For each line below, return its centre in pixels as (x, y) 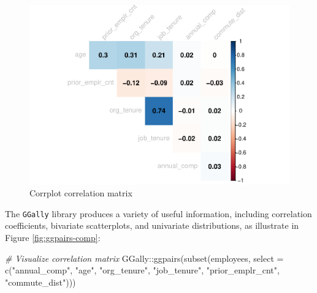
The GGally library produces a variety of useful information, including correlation (158, 213)
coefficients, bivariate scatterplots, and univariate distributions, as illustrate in (152, 225)
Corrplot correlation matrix (81, 193)
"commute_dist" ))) (40, 282)
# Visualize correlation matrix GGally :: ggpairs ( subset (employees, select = (144, 258)
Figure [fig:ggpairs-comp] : (53, 237)
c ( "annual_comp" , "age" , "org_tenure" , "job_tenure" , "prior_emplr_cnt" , (142, 270)
